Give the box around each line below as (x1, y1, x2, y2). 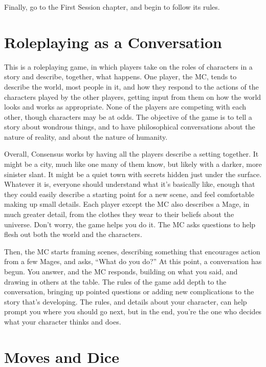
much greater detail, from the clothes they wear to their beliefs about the (4, 209, 234, 220)
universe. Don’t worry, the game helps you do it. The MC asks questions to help (4, 219, 256, 229)
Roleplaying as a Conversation (4, 31, 222, 52)
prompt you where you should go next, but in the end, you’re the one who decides (4, 306, 262, 317)
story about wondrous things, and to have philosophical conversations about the (4, 121, 255, 132)
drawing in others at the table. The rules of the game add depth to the (4, 276, 227, 287)
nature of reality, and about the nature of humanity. (4, 131, 168, 142)
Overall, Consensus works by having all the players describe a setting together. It (4, 148, 259, 159)
